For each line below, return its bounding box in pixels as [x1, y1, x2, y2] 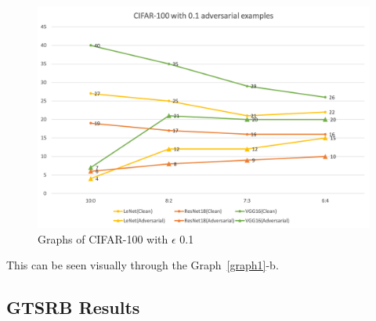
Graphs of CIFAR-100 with [38, 230, 168, 247]
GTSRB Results [6, 295, 140, 319]
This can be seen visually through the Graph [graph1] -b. [6, 257, 279, 273]
